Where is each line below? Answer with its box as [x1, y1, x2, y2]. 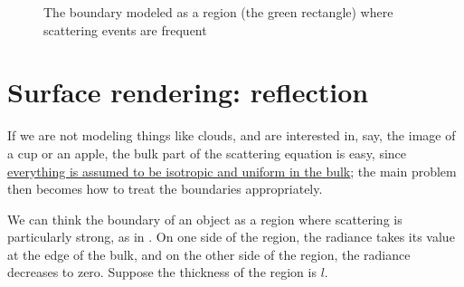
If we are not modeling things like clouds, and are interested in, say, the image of [7, 126, 456, 145]
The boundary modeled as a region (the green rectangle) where [43, 3, 393, 21]
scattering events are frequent [43, 20, 207, 39]
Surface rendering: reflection [7, 73, 369, 110]
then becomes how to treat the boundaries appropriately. [7, 179, 323, 198]
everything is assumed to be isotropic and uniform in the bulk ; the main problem [7, 161, 457, 180]
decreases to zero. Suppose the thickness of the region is [7, 263, 317, 282]
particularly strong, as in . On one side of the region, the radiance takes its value [7, 227, 455, 246]
